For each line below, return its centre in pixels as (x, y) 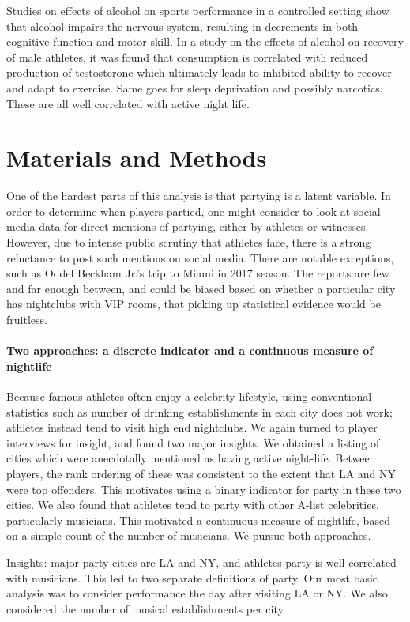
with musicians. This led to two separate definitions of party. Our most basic (192, 577)
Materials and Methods (137, 158)
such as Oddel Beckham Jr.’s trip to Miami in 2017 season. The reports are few (198, 273)
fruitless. (27, 320)
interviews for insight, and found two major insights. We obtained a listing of (193, 442)
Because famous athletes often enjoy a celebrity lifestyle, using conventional (189, 396)
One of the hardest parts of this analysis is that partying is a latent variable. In (199, 196)
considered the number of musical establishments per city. (146, 608)
